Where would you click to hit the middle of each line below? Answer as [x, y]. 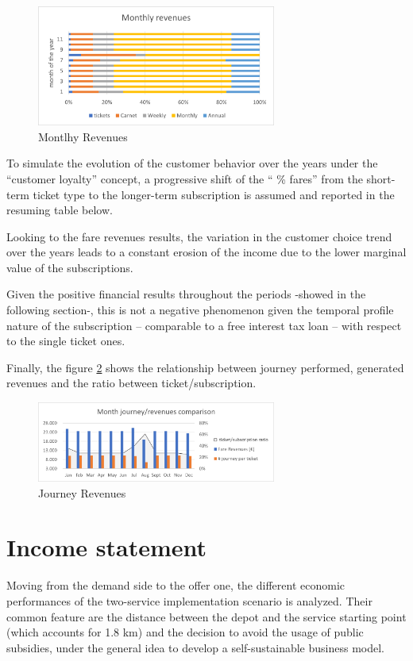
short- [381, 178]
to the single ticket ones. [66, 341]
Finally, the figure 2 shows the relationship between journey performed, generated [205, 367]
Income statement [107, 547]
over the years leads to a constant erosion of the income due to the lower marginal [206, 252]
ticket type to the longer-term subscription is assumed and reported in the [214, 194]
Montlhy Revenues [83, 136]
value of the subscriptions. [70, 267]
